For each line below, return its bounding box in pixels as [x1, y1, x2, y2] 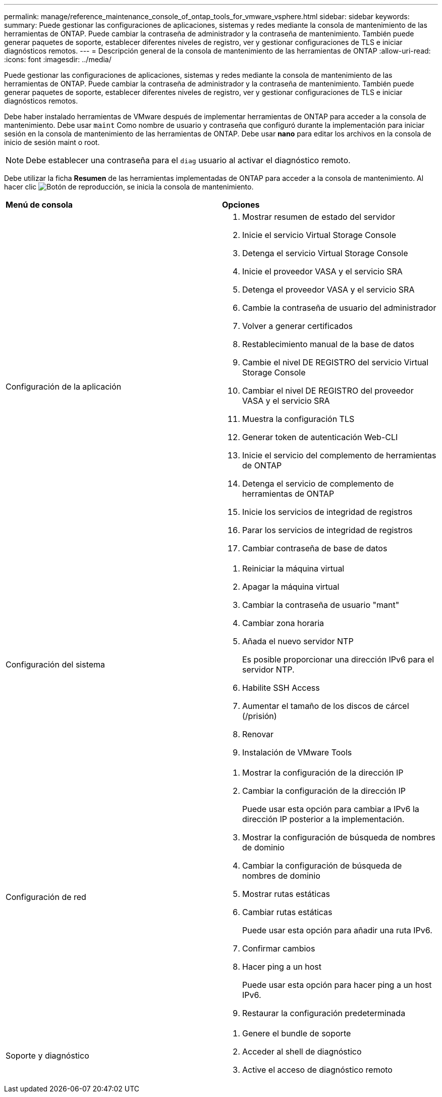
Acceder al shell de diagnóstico [242, 1046, 362, 1057]
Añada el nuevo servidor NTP [242, 636, 354, 646]
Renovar [242, 729, 274, 739]
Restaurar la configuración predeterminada [242, 1008, 406, 1018]
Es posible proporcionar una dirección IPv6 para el [242, 654, 434, 664]
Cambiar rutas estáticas [242, 907, 333, 917]
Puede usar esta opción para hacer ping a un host [242, 980, 432, 990]
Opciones [222, 200, 260, 210]
